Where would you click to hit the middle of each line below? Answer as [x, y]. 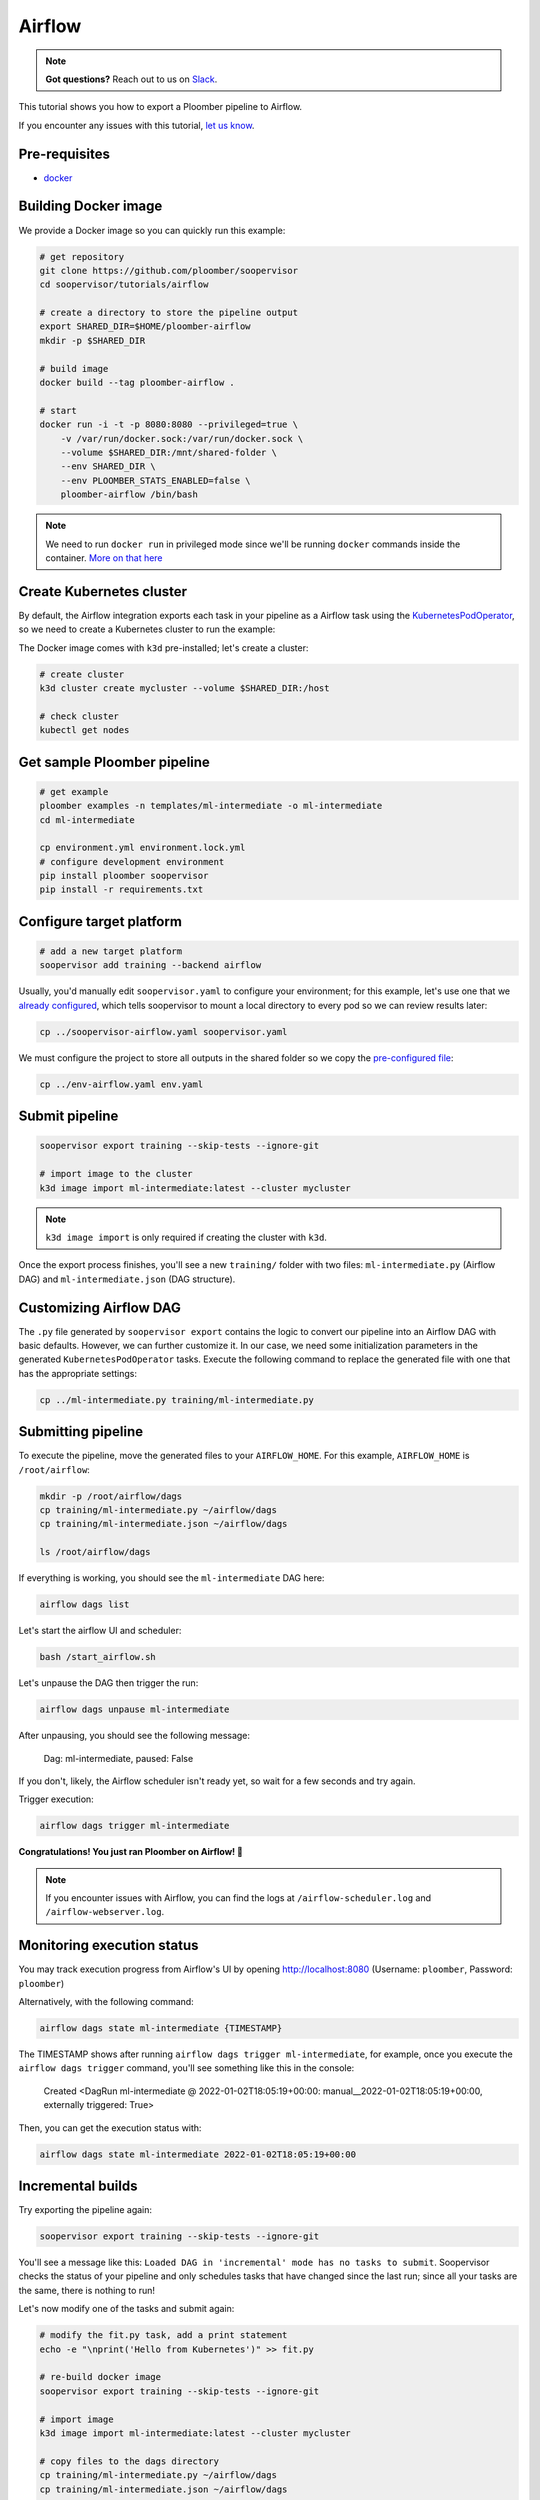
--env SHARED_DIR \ [108, 466]
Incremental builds [78, 2186]
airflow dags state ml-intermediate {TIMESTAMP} [161, 2028]
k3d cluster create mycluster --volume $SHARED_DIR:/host [184, 688]
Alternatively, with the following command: [106, 2002]
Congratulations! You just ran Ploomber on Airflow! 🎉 [131, 1852]
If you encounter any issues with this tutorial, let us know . [136, 125]
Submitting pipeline [81, 1431]
